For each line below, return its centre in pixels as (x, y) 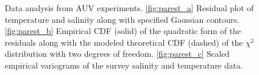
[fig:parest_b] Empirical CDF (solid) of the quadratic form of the (123, 31)
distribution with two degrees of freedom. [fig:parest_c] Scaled (117, 54)
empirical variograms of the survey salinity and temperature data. (124, 65)
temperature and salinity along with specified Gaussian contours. (122, 19)
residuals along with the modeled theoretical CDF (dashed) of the (124, 42)
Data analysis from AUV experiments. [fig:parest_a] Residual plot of (129, 8)
